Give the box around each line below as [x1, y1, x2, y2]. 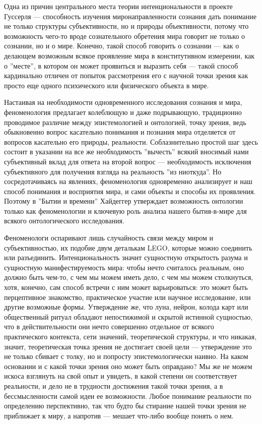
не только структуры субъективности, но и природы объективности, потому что [4, 21, 249, 31]
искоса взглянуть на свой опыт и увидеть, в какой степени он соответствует [4, 371, 237, 381]
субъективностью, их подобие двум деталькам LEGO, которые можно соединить [4, 242, 252, 253]
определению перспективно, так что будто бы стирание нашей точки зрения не [4, 400, 246, 411]
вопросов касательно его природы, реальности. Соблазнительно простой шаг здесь [4, 136, 258, 147]
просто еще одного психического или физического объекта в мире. [4, 80, 209, 90]
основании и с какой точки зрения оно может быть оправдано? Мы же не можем [4, 360, 252, 371]
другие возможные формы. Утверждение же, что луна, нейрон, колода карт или [4, 301, 248, 312]
